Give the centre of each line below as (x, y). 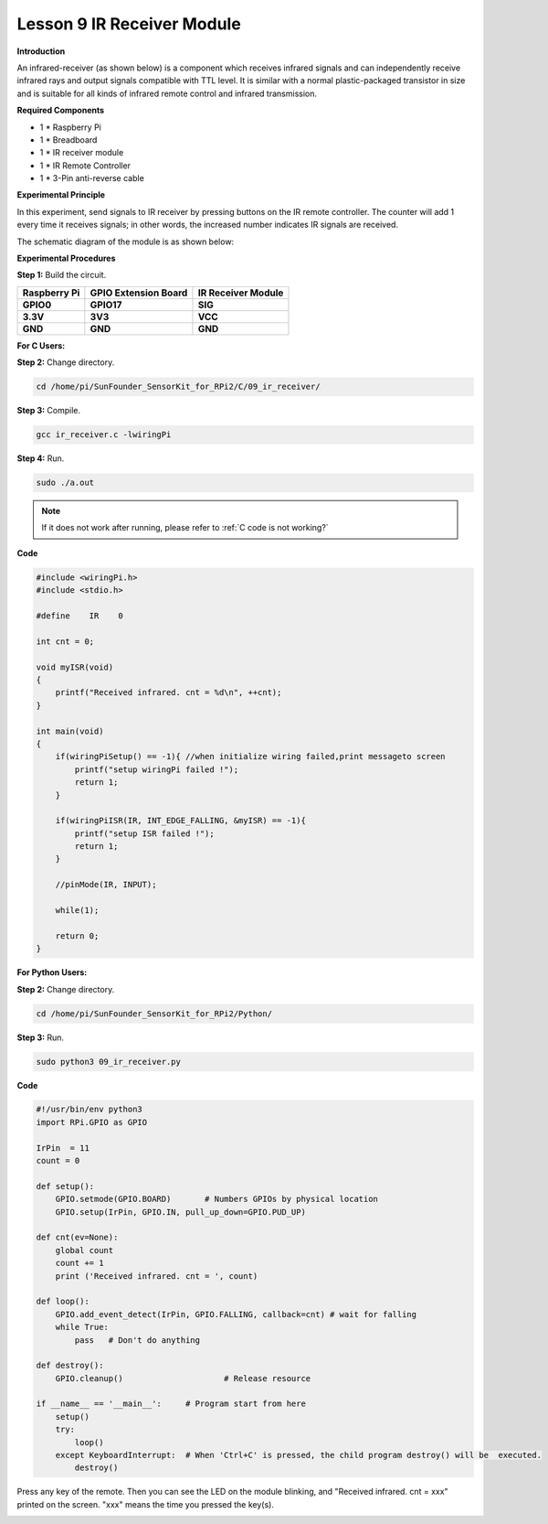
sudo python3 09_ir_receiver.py (109, 1062)
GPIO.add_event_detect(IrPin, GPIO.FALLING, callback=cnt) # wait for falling (236, 1314)
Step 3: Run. (40, 1037)
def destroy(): (70, 1366)
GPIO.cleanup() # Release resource (183, 1378)
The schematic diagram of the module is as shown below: (126, 241)
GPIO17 (106, 305)
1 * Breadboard (68, 140)
